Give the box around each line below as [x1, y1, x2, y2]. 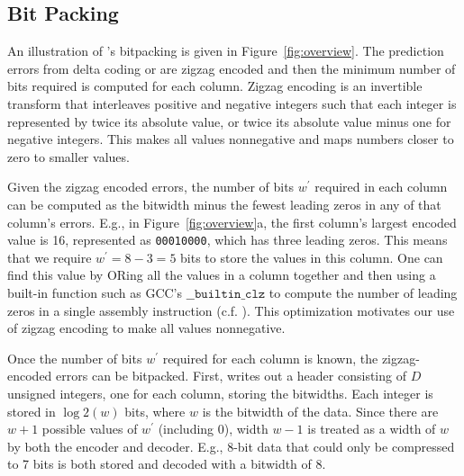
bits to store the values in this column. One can [180, 247, 443, 266]
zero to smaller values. [7, 147, 130, 166]
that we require [7, 247, 92, 266]
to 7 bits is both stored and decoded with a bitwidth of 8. [7, 454, 326, 473]
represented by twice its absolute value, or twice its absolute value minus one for [7, 112, 451, 130]
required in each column [314, 177, 448, 196]
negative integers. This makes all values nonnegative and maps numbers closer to [7, 130, 454, 148]
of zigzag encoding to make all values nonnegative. [7, 319, 286, 337]
